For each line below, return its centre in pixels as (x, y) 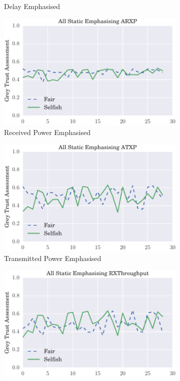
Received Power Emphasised (47, 132)
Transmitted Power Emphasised (53, 258)
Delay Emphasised (32, 6)
